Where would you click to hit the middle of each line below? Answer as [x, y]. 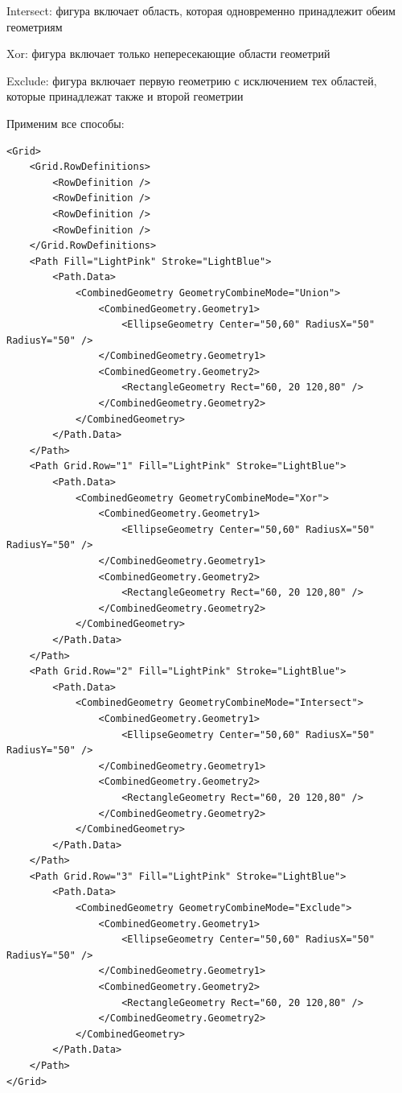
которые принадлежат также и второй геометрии [125, 96]
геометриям [35, 26]
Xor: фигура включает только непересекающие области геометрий [168, 54]
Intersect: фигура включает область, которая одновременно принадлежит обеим [201, 10]
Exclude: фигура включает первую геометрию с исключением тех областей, [192, 80]
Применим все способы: [66, 123]
